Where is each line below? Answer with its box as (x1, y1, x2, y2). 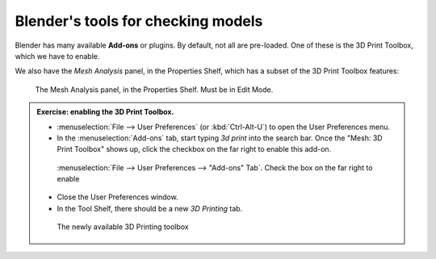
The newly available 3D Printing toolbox (57, 222, 189, 232)
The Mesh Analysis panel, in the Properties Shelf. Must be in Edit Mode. (35, 85, 274, 94)
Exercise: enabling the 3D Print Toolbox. (36, 107, 174, 117)
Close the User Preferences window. (57, 192, 178, 202)
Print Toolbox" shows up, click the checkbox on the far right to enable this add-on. (57, 144, 332, 154)
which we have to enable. (15, 51, 100, 61)
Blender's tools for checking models (15, 12, 263, 30)
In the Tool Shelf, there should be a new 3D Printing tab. (57, 203, 243, 213)
